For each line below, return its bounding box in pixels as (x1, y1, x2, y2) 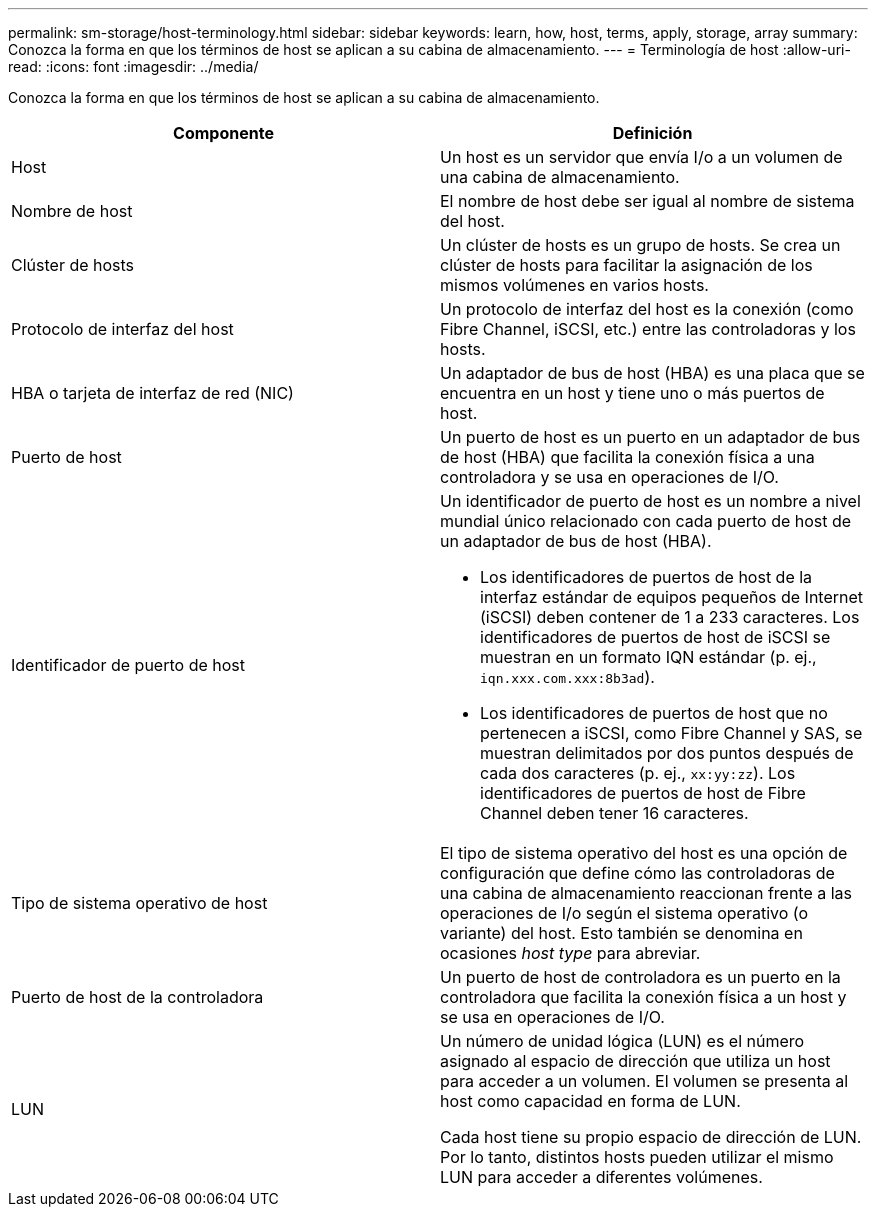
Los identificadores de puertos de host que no (480, 703, 828, 723)
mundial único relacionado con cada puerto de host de (440, 511, 852, 531)
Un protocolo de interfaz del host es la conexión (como (440, 299, 854, 319)
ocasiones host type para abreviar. (440, 943, 701, 963)
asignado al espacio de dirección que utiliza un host (440, 1051, 831, 1071)
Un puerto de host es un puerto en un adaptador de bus (440, 427, 861, 447)
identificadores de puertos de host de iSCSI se (480, 627, 831, 647)
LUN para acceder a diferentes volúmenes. (440, 1167, 763, 1187)
